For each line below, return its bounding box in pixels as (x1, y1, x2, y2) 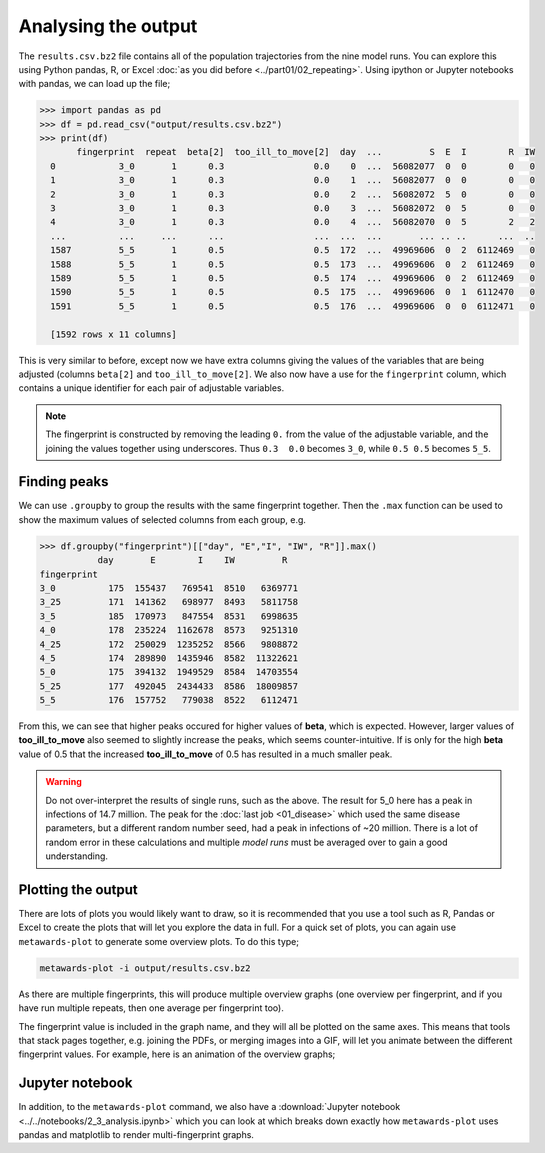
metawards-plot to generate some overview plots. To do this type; (18, 935, 300, 947)
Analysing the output (18, 15, 198, 37)
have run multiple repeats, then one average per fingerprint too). (18, 1002, 284, 1014)
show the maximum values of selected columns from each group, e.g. (18, 513, 307, 525)
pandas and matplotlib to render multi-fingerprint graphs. (18, 1129, 255, 1141)
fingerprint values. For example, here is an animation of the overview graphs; (18, 1048, 336, 1060)
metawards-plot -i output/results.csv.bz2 (39, 962, 251, 974)
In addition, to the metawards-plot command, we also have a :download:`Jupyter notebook (18, 1101, 401, 1113)
